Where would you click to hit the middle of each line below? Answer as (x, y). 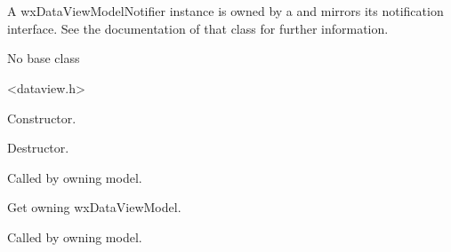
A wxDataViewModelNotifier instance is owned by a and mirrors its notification (225, 11)
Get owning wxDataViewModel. (94, 207)
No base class (44, 58)
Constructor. (42, 118)
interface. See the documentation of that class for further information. (198, 28)
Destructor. (38, 148)
